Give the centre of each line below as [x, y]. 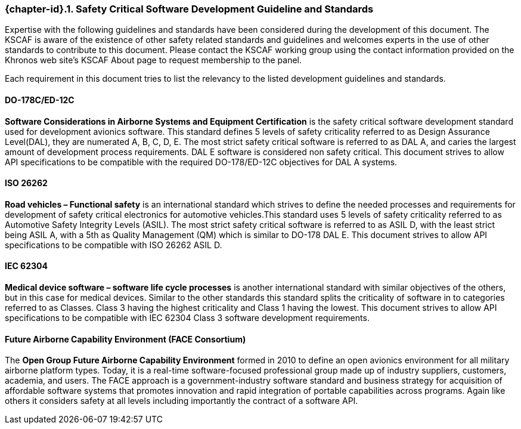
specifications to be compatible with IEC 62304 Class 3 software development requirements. [187, 318]
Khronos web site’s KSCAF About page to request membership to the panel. [153, 60]
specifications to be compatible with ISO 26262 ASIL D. [114, 245]
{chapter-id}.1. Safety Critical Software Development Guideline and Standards [189, 9]
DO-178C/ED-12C [40, 100]
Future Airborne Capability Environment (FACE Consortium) [125, 339]
